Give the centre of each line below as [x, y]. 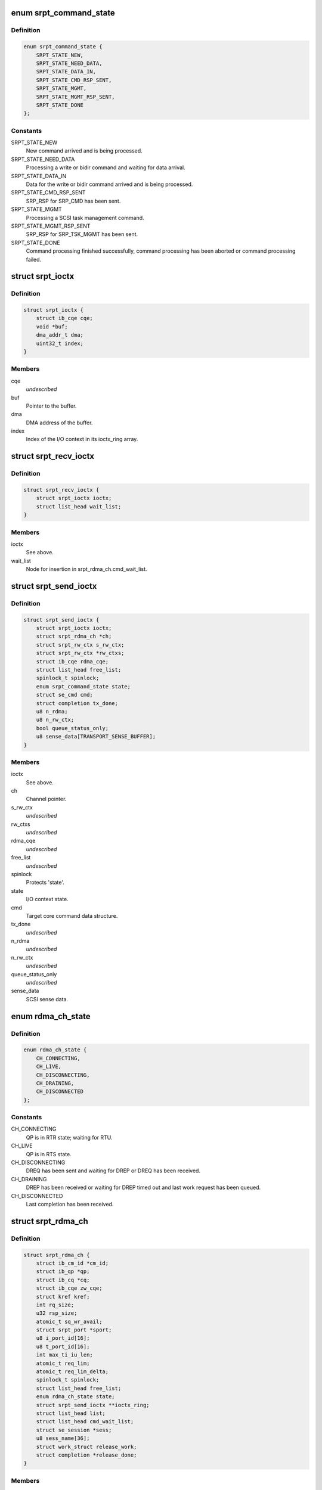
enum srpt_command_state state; [83, 686]
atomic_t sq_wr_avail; [69, 1321]
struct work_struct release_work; [86, 1446]
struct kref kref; [63, 1297]
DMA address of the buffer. [59, 423]
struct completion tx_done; [77, 703]
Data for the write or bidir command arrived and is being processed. [109, 184]
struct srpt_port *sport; [74, 1330]
